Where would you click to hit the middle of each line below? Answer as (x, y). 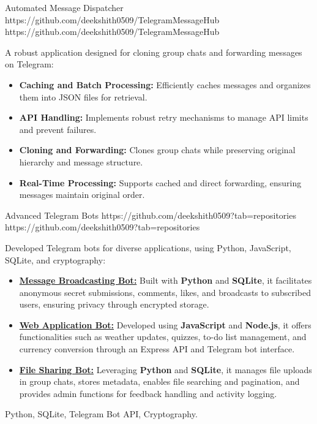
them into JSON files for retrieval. (83, 97)
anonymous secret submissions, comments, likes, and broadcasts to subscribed (165, 292)
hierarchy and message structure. (81, 161)
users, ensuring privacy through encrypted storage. (114, 304)
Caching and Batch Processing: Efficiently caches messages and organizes (165, 84)
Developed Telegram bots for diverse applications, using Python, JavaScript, (148, 247)
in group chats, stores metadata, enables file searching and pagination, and (159, 381)
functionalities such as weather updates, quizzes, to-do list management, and (163, 337)
